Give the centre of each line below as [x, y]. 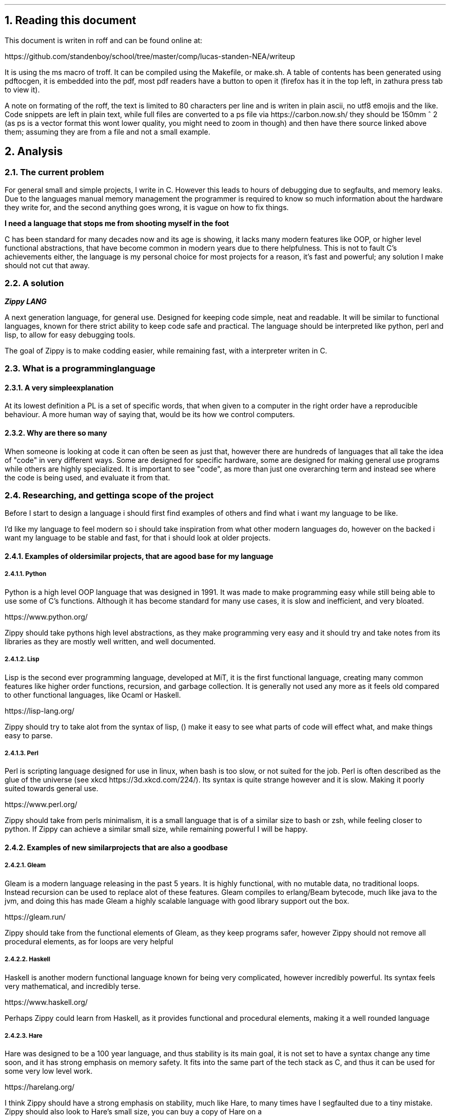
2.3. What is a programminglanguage [80, 369]
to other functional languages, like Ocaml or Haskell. [93, 695]
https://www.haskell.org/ [46, 1002]
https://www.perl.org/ [41, 805]
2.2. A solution [34, 283]
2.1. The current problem [54, 172]
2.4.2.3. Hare [24, 1035]
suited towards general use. [52, 789]
